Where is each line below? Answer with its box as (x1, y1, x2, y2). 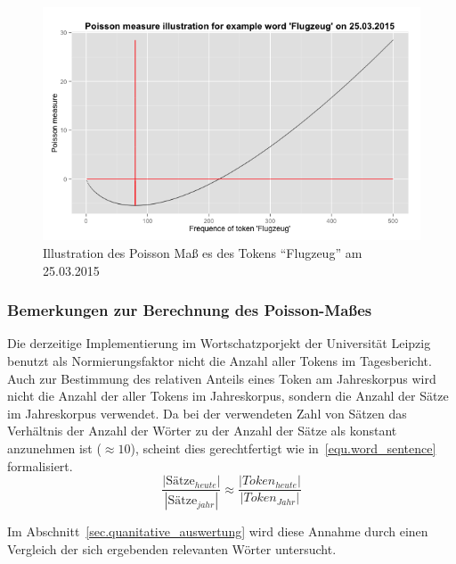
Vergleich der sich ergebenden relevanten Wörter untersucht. (7, 539, 337, 558)
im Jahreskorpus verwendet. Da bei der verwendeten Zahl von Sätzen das (7, 403, 407, 422)
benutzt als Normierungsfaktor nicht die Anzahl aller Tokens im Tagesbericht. (7, 352, 432, 370)
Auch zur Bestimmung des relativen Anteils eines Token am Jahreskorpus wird (7, 369, 436, 387)
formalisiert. (7, 456, 73, 475)
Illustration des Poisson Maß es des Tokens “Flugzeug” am (43, 244, 362, 262)
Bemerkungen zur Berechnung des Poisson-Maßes (7, 299, 372, 321)
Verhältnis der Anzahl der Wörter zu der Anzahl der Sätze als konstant (7, 421, 397, 440)
